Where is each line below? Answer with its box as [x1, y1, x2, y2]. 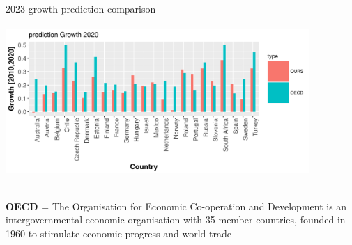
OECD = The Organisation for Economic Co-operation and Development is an [6, 198, 347, 213]
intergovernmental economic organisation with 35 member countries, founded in [6, 212, 346, 227]
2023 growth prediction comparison [6, 1, 156, 15]
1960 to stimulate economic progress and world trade [6, 226, 231, 241]
